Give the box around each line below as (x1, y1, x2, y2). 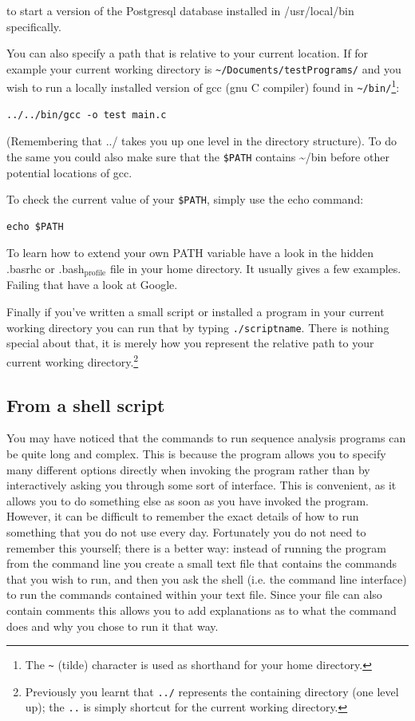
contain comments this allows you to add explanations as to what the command (6, 601, 397, 618)
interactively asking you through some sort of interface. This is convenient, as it (6, 477, 397, 493)
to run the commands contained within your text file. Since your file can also (6, 586, 382, 603)
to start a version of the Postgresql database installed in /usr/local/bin (6, 2, 354, 18)
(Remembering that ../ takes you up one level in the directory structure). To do (6, 133, 397, 149)
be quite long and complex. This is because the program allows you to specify (6, 445, 386, 462)
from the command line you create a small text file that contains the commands (6, 555, 397, 572)
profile (84, 269, 106, 278)
